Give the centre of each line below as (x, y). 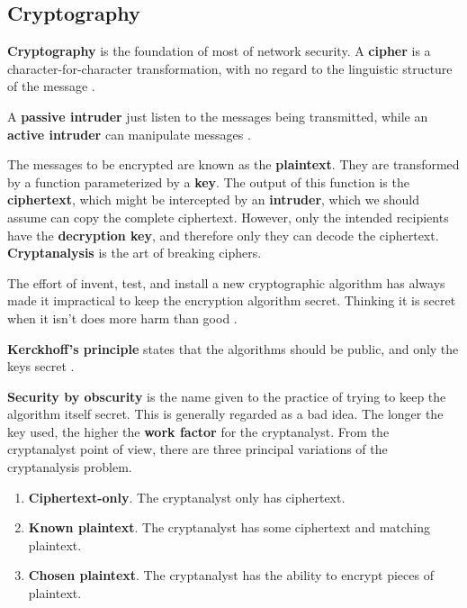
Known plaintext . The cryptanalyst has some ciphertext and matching (229, 527)
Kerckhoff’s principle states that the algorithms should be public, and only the (233, 348)
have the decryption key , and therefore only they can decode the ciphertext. (223, 235)
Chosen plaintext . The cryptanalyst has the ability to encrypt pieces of (231, 575)
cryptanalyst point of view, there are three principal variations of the (198, 449)
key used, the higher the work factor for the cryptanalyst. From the (198, 431)
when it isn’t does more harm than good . (122, 318)
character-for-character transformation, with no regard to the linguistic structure (230, 68)
